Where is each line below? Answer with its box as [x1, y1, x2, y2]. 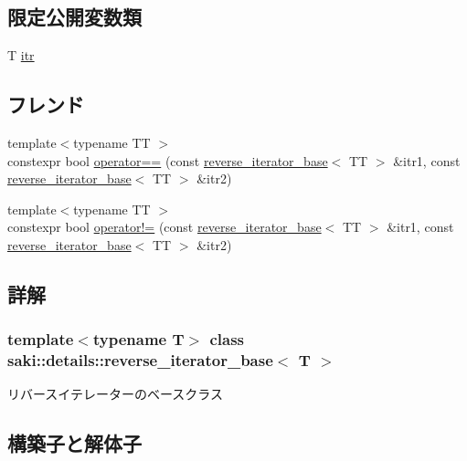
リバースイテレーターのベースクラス [7, 384, 224, 403]
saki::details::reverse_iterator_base [7, 349, 273, 372]
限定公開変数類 [7, 3, 142, 31]
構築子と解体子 [7, 429, 142, 457]
